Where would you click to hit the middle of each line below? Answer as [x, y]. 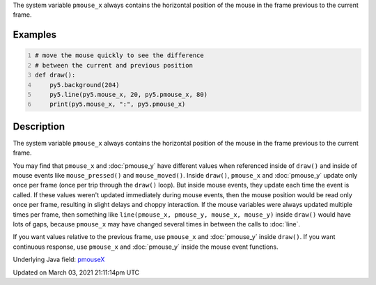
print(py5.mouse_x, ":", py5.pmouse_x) [118, 104]
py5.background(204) [85, 85]
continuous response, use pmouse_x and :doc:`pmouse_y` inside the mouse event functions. [146, 247]
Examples [35, 35]
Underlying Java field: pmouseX [59, 260]
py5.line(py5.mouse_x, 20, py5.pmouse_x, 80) [129, 94]
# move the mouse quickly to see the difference [120, 55]
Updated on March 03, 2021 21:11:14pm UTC [76, 272]
